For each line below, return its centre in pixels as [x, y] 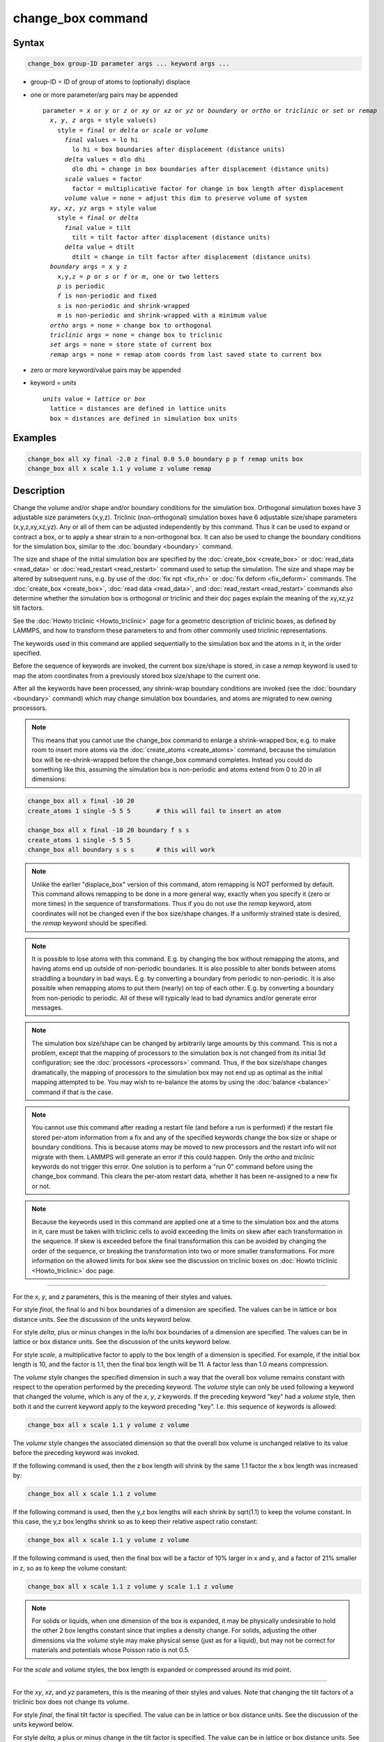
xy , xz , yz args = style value [103, 208]
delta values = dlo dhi [105, 159]
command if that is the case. [72, 1092]
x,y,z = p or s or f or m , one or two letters [138, 276]
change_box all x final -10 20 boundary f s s [108, 830]
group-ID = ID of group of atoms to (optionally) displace [110, 82]
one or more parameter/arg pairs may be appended [104, 95]
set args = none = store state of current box [131, 345]
